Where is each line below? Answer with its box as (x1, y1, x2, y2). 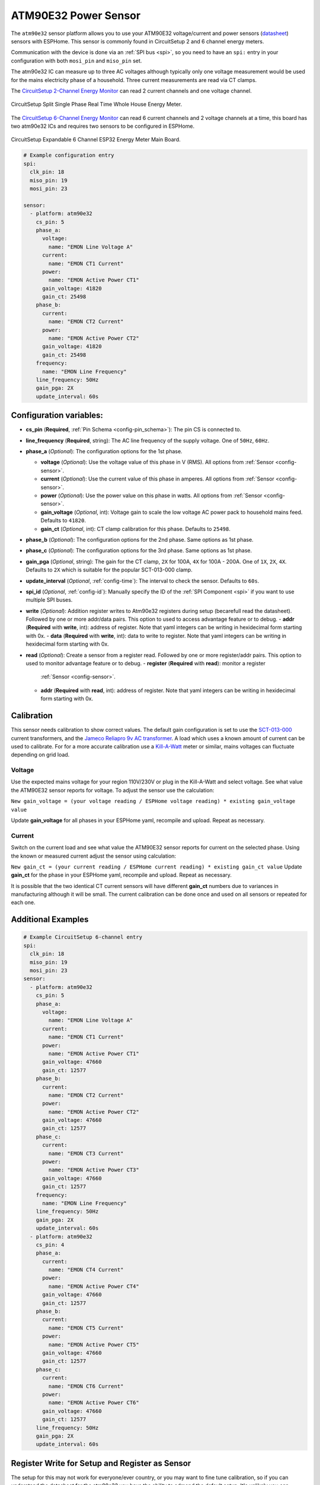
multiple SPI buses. (25, 596, 73, 604)
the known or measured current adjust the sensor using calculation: (11, 852, 177, 860)
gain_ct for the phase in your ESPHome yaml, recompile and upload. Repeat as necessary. (11, 871, 232, 879)
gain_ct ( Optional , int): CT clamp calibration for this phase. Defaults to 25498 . (40, 525, 231, 532)
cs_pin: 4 (36, 1241, 65, 1248)
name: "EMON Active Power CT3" (48, 1167, 139, 1173)
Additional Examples (11, 915, 89, 925)
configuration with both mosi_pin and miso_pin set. (11, 57, 142, 64)
